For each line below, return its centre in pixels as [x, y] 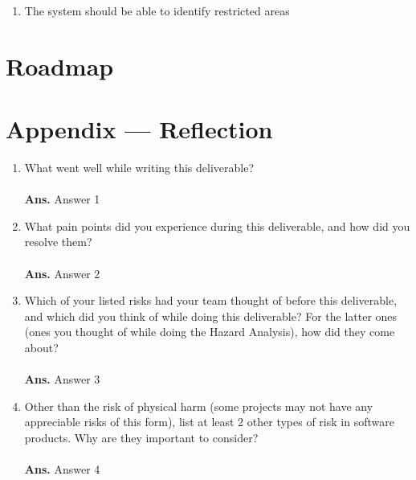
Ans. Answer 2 [62, 273]
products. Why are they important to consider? [141, 437]
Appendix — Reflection [139, 129]
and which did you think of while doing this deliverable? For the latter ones [211, 316]
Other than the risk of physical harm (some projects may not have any [199, 406]
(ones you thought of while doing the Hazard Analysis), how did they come [210, 332]
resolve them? [58, 242]
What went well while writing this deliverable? [139, 168]
